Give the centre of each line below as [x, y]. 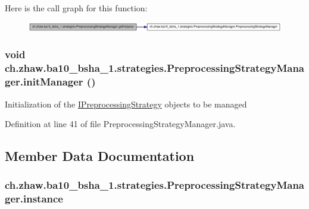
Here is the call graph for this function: [76, 8]
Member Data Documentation [100, 156]
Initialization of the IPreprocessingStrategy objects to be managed [126, 104]
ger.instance [34, 199]
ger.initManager [44, 82]
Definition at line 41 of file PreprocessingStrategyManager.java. [120, 124]
